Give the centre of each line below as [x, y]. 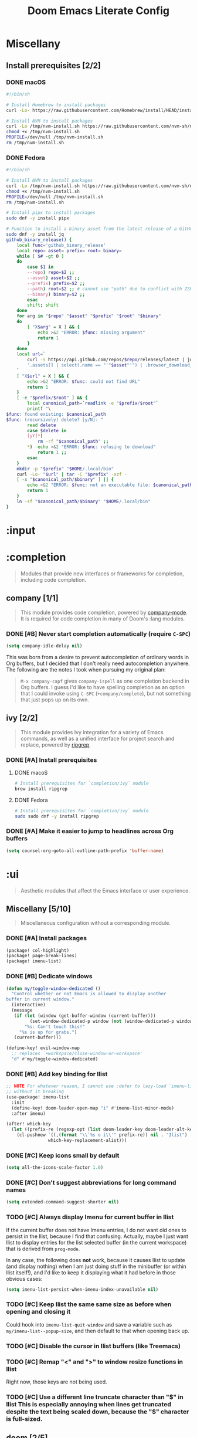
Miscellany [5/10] [39, 909]
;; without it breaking [35, 1092]
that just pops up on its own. [55, 700]
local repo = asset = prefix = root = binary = [69, 250]
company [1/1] [32, 598]
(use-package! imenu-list [38, 1097]
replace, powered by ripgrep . [55, 745]
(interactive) [28, 1005]
